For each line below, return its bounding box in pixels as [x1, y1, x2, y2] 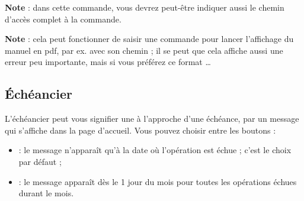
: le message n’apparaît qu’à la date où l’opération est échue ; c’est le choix [18, 144, 292, 156]
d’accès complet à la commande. [5, 12, 121, 25]
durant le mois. [18, 187, 74, 199]
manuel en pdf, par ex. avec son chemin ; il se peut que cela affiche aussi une [5, 44, 283, 56]
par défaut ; [18, 155, 62, 167]
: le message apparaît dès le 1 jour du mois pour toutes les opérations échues [18, 175, 297, 187]
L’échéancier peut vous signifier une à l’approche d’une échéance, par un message [5, 112, 299, 125]
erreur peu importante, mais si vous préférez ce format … [5, 56, 211, 68]
